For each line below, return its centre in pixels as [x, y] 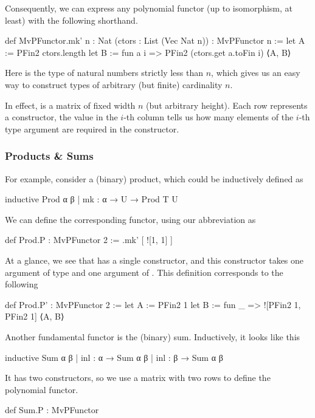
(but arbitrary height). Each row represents [227, 105]
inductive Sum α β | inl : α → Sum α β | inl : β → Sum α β [114, 357]
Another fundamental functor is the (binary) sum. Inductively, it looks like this [153, 336]
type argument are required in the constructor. [92, 128]
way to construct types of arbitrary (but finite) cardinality [114, 84]
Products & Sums [49, 156]
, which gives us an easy [256, 73]
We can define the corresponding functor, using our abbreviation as [130, 219]
